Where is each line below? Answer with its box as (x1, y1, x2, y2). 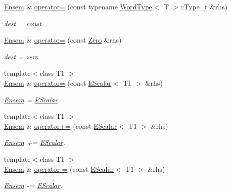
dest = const (4, 18, 42, 28)
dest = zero (4, 51, 39, 61)
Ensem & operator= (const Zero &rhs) (4, 35, 122, 45)
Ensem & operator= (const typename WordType (4, 1, 152, 11)
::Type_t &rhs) (180, 1, 228, 11)
